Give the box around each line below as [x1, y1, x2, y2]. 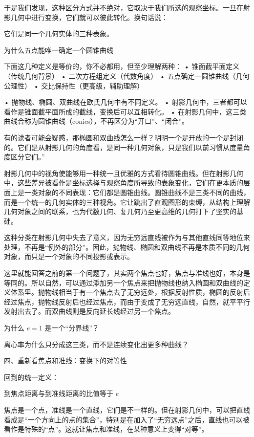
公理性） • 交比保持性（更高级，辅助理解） [4, 80, 144, 90]
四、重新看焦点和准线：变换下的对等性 [4, 355, 127, 366]
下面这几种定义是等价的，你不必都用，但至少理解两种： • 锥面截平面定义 [4, 61, 240, 71]
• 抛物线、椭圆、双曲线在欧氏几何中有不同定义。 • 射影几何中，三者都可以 [4, 97, 247, 107]
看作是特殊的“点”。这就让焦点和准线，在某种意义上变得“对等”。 [4, 424, 209, 434]
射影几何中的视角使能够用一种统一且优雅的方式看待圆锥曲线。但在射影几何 [4, 168, 243, 178]
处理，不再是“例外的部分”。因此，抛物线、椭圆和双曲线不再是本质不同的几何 [4, 241, 250, 252]
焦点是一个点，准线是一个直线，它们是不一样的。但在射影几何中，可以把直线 [4, 405, 250, 415]
